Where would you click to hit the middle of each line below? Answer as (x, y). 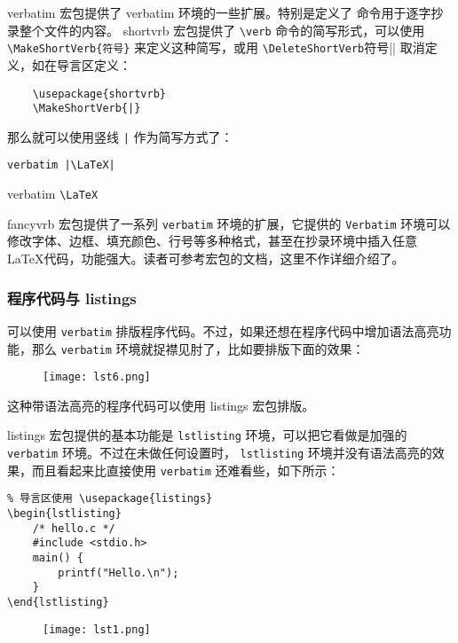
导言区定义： (94, 64)
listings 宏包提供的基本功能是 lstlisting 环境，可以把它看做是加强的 (207, 435)
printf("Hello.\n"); (118, 572)
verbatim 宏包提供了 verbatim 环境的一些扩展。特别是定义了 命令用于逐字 (219, 12)
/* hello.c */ (74, 528)
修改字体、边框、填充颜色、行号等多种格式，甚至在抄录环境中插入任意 (212, 241)
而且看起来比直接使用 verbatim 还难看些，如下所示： (186, 470)
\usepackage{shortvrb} (99, 94)
